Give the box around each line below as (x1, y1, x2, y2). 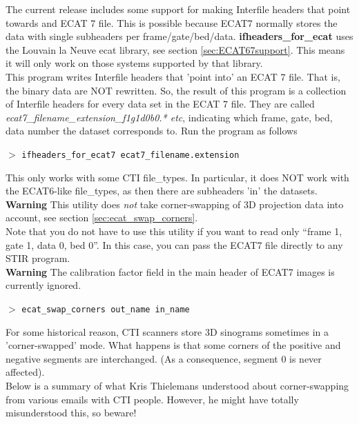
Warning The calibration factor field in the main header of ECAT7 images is (6, 264, 335, 279)
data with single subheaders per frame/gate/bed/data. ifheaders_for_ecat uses (6, 29, 353, 43)
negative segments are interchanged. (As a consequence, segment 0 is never (6, 351, 322, 365)
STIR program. (6, 251, 70, 265)
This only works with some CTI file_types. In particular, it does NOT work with (6, 170, 349, 184)
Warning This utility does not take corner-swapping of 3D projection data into (6, 196, 344, 211)
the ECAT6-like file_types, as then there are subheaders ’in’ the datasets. (6, 183, 318, 198)
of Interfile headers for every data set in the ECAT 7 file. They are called (6, 97, 315, 111)
